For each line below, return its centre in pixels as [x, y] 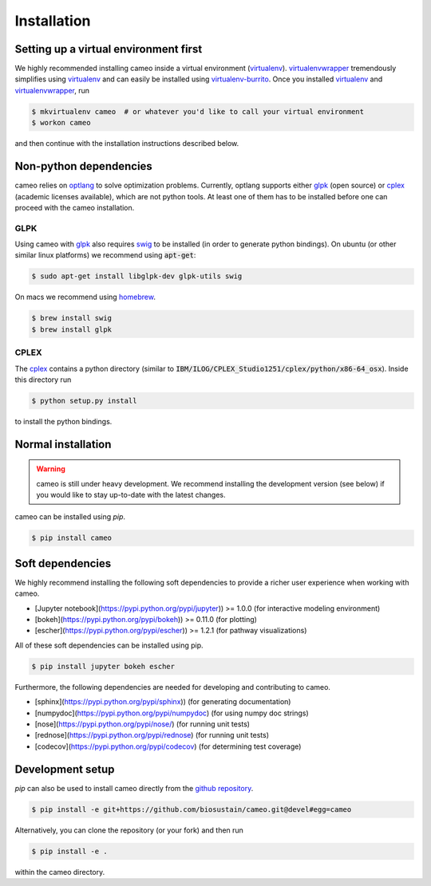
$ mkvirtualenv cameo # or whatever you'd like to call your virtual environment [198, 111]
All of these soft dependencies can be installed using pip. [109, 645]
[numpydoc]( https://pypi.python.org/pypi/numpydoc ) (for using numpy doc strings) [172, 713]
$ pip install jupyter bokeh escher [103, 666]
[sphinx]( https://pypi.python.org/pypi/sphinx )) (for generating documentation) [163, 702]
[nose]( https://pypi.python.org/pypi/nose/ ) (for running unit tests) [142, 724]
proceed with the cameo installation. [75, 207]
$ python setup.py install [84, 400]
